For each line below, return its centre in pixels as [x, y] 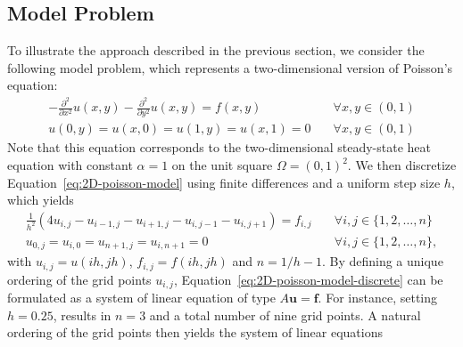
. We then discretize [402, 165]
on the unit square [222, 165]
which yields [41, 200]
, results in [82, 315]
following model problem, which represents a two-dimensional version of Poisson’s [230, 67]
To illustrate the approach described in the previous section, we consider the [216, 50]
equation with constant [70, 165]
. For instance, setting [378, 298]
